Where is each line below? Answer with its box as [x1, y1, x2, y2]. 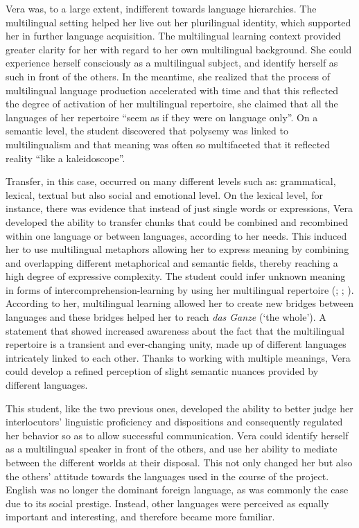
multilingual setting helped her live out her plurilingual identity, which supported [6, 15, 351, 29]
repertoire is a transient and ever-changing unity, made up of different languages [6, 337, 347, 351]
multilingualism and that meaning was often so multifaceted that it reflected [6, 137, 331, 151]
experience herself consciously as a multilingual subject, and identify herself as [6, 55, 338, 70]
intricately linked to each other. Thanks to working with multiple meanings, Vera [6, 350, 351, 364]
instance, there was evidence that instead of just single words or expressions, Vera [6, 201, 353, 215]
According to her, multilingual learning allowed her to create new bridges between [6, 296, 353, 310]
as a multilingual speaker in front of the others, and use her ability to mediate [6, 441, 338, 456]
